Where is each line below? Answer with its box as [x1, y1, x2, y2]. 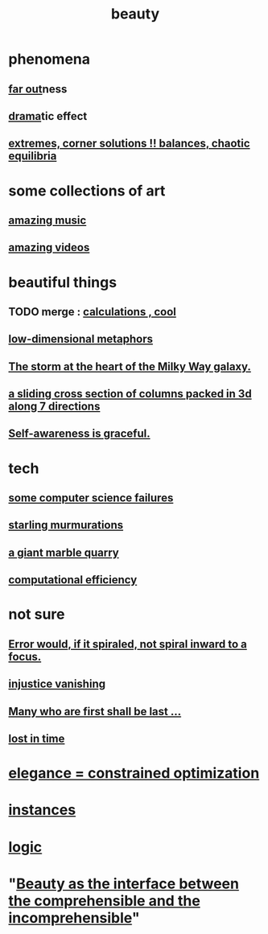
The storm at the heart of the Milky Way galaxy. [8, 360, 252, 373]
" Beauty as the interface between [8, 874, 240, 893]
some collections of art [8, 182, 166, 200]
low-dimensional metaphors [8, 332, 154, 346]
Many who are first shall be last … [8, 705, 182, 718]
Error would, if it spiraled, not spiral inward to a [8, 637, 247, 651]
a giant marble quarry [8, 545, 119, 559]
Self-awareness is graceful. [8, 427, 150, 441]
